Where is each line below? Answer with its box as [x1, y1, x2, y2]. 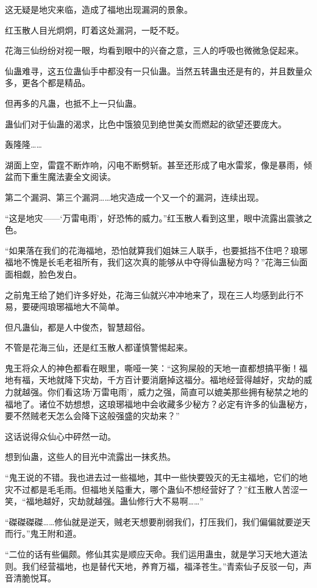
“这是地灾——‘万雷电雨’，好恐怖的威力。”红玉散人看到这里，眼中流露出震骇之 [5, 211, 312, 224]
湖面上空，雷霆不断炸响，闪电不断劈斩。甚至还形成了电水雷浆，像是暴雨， [5, 158, 304, 171]
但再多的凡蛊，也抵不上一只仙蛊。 [5, 96, 141, 109]
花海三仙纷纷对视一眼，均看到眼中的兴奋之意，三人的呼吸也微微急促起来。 [5, 44, 304, 57]
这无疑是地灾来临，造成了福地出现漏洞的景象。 [5, 3, 193, 15]
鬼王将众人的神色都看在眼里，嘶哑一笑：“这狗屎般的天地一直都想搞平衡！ [5, 361, 299, 374]
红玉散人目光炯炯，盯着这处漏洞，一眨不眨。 [5, 23, 184, 36]
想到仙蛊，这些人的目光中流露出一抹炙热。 [5, 450, 176, 463]
